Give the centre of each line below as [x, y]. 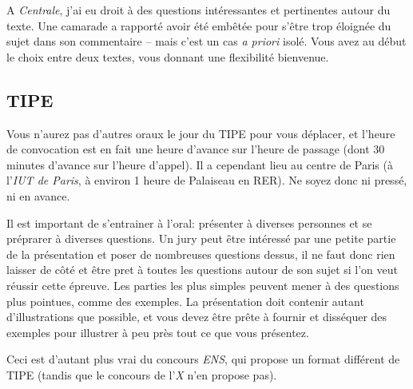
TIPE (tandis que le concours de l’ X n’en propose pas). [142, 374]
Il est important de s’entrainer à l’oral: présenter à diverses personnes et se [189, 222]
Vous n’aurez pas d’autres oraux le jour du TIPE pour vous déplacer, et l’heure [201, 133]
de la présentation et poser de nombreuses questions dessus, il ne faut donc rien [201, 254]
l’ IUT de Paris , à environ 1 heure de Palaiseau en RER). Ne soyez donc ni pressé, [207, 180]
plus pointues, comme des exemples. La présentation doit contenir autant [185, 301]
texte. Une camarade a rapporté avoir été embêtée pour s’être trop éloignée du [199, 25]
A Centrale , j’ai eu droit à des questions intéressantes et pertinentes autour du [199, 10]
